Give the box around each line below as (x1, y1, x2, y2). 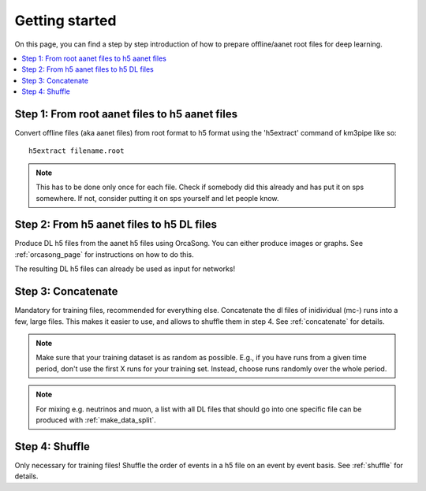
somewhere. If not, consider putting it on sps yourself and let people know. (35, 193, 279, 203)
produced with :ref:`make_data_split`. (35, 415, 157, 425)
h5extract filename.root (28, 147, 125, 155)
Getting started (14, 12, 117, 29)
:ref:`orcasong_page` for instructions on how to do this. (14, 249, 194, 259)
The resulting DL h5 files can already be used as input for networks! (14, 264, 236, 273)
